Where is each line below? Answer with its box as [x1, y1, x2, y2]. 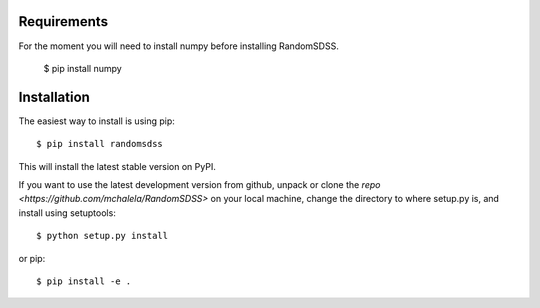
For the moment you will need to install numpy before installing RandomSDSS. [18, 40, 339, 52]
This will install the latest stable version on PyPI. [18, 160, 217, 172]
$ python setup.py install [36, 230, 169, 242]
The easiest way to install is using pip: [18, 115, 175, 127]
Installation [18, 88, 90, 105]
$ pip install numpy [43, 62, 122, 74]
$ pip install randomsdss [36, 138, 164, 150]
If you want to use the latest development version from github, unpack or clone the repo [18, 178, 381, 190]
